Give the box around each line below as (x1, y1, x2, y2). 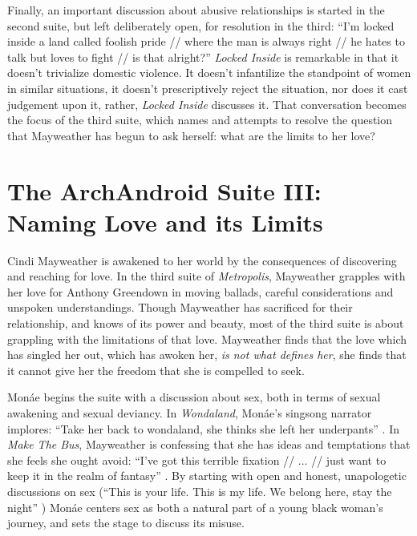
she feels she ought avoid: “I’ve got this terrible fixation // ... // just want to (7, 451, 387, 468)
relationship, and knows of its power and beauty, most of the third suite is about (7, 315, 404, 332)
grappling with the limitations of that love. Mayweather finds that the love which (7, 330, 407, 347)
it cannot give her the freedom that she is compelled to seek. (7, 361, 305, 378)
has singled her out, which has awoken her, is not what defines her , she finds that (7, 346, 407, 363)
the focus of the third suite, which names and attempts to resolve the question (7, 111, 393, 128)
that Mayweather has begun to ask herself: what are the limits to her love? (7, 127, 375, 143)
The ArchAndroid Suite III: (7, 174, 322, 207)
